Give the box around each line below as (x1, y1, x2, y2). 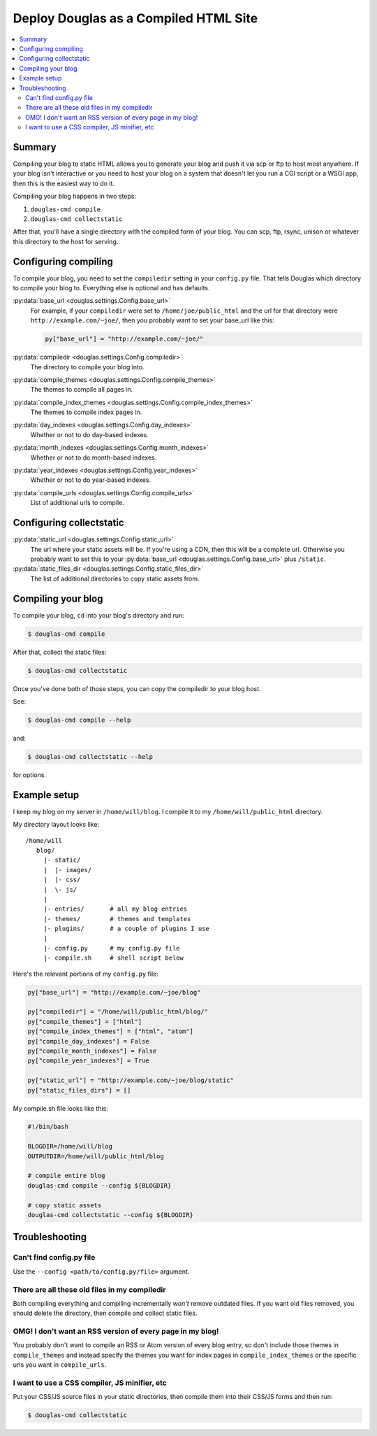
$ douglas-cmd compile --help (27, 716, 131, 724)
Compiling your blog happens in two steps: (13, 192, 136, 201)
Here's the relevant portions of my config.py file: (13, 969, 158, 978)
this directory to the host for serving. (13, 237, 119, 246)
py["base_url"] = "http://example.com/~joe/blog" (27, 988, 201, 996)
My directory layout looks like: (13, 820, 100, 829)
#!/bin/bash (27, 1123, 69, 1131)
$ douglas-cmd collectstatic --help (27, 753, 154, 760)
